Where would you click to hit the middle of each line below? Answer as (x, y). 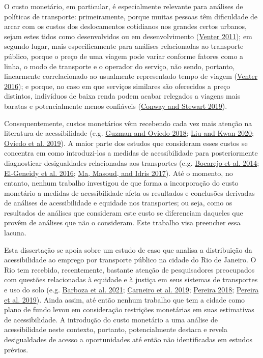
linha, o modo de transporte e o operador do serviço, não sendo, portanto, (120, 66)
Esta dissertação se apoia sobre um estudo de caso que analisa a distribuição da (128, 249)
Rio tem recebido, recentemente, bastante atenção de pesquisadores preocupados (129, 269)
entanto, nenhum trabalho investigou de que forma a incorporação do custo (121, 183)
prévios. (16, 349)
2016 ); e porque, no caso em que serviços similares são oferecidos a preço (117, 86)
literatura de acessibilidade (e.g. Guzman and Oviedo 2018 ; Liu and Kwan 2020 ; (129, 133)
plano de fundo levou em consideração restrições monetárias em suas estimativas (129, 309)
